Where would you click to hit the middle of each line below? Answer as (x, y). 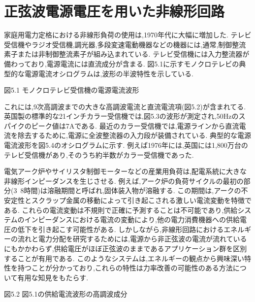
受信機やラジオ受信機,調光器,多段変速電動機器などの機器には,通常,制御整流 (125, 44)
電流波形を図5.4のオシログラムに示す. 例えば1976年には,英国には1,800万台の (126, 145)
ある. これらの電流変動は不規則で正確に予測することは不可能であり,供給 (121, 210)
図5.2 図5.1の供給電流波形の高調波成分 (66, 294)
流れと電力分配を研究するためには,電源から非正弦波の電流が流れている (132, 239)
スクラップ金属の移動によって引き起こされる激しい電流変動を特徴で (141, 200)
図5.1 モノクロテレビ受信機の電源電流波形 (72, 90)
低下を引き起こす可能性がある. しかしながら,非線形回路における (121, 229)
